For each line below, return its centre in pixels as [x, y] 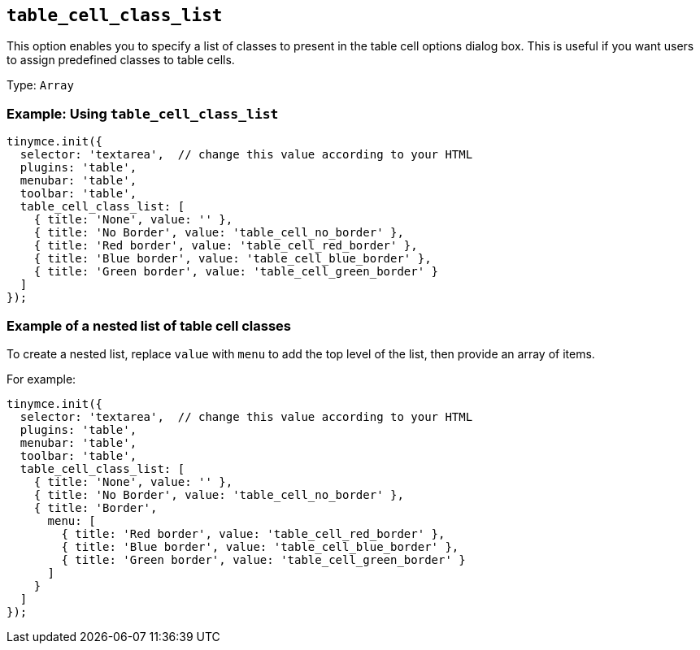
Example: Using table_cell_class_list [143, 113]
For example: [41, 379]
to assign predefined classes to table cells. [121, 60]
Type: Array [40, 85]
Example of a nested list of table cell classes [149, 325]
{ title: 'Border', [96, 507]
